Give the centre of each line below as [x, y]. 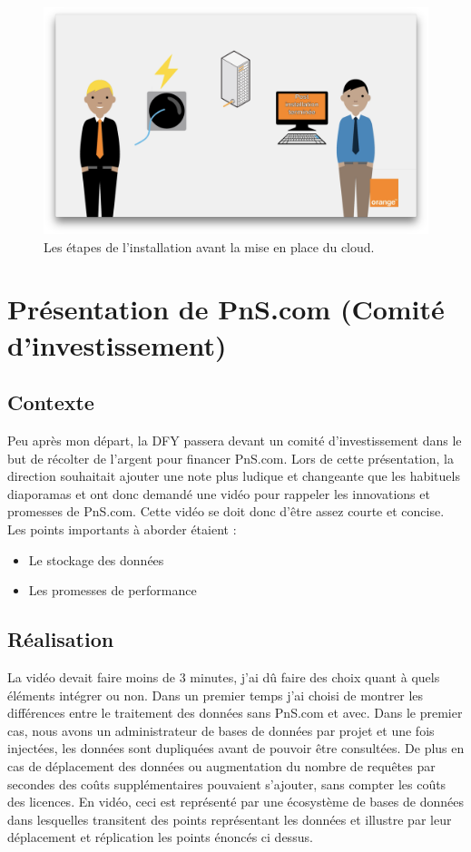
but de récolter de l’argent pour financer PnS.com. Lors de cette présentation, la [231, 458]
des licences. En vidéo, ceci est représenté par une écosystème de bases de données [235, 802]
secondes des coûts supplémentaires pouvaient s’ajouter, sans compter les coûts [227, 783]
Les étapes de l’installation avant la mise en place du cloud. [209, 246]
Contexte [51, 402]
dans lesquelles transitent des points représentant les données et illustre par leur [230, 819]
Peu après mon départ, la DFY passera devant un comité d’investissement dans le [235, 441]
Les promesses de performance [113, 590]
